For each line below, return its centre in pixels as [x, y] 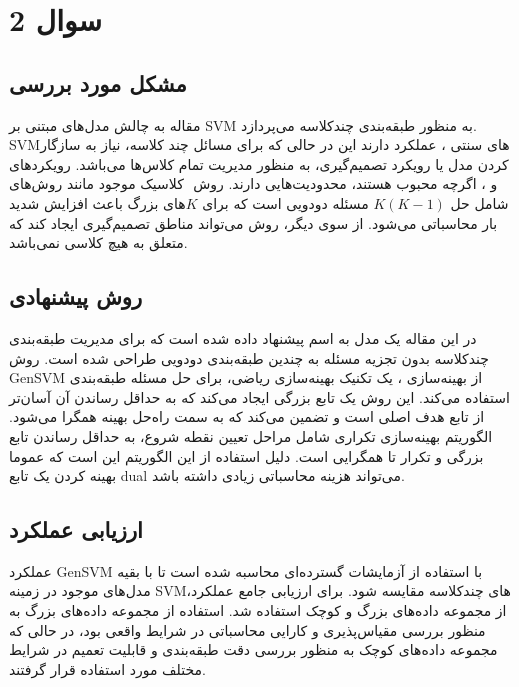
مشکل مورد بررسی [98, 82]
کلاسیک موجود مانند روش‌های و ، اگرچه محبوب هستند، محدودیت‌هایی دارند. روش [253, 183]
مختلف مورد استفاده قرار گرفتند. [107, 668]
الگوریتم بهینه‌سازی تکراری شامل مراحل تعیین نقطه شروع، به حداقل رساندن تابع [251, 435]
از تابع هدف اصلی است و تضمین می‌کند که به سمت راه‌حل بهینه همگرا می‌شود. [247, 416]
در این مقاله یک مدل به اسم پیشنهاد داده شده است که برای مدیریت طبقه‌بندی [243, 337]
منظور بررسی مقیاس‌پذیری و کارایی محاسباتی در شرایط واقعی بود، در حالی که [247, 629]
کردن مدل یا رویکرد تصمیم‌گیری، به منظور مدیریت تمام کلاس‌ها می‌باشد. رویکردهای [259, 163]
